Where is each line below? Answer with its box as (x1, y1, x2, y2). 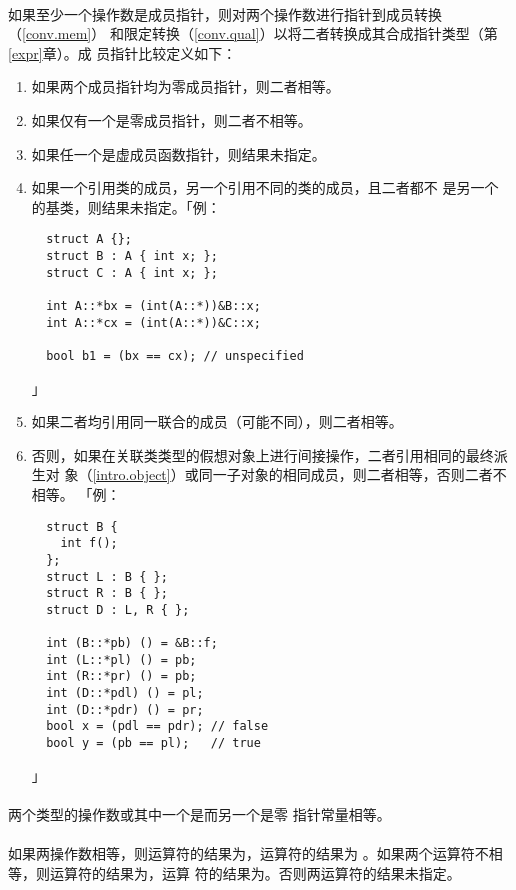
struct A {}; (46, 232, 133, 247)
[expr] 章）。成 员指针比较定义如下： (8, 42, 237, 63)
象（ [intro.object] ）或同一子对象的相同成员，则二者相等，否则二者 (64, 464, 493, 485)
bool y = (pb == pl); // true (46, 736, 261, 751)
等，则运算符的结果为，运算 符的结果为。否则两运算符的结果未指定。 (8, 862, 461, 883)
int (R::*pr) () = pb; (46, 669, 197, 684)
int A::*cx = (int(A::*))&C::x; (46, 315, 261, 330)
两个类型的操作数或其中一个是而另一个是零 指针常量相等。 (8, 803, 391, 824)
